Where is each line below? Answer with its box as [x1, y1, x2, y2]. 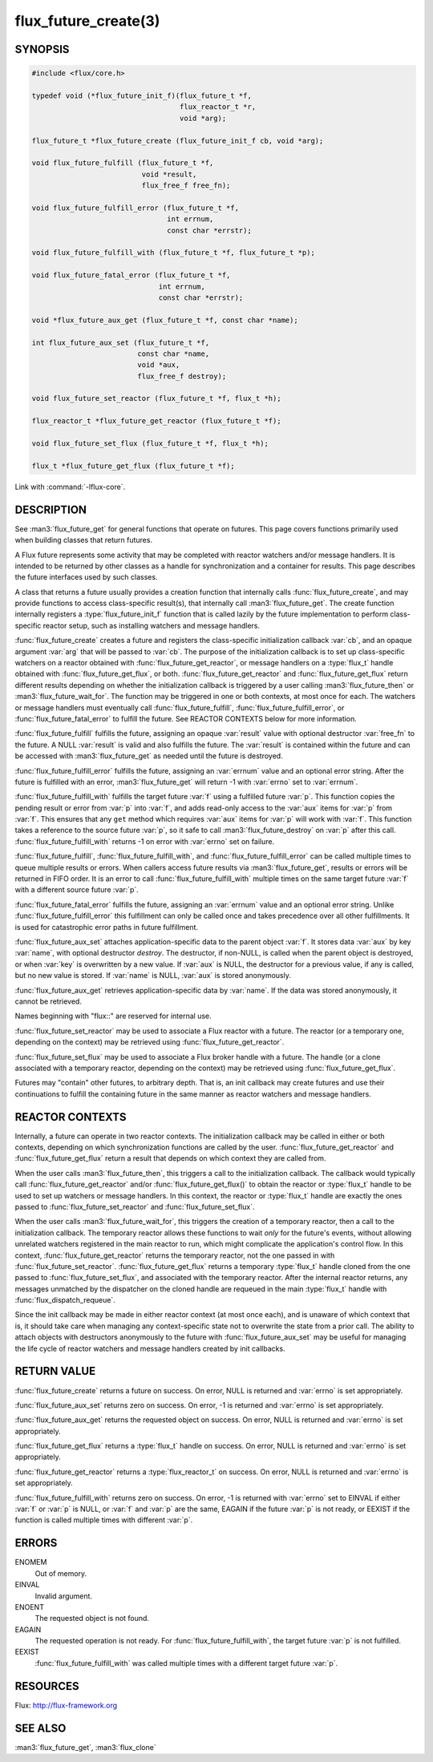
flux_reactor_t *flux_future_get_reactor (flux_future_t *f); [31, 417, 281, 426]
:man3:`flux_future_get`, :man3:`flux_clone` [14, 1742, 156, 1752]
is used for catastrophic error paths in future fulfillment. [14, 922, 199, 932]
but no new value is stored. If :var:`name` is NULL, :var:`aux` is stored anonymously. [14, 971, 292, 980]
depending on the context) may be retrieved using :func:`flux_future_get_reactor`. [14, 1037, 285, 1047]
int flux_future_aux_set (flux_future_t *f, [31, 337, 210, 347]
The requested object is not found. [34, 1614, 150, 1623]
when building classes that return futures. [14, 535, 152, 545]
